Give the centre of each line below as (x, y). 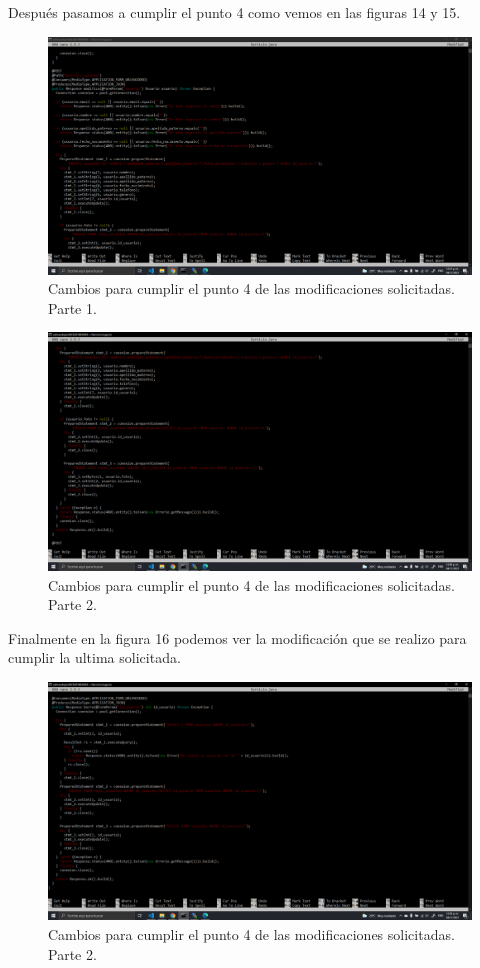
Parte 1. (72, 307)
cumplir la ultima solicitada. (94, 657)
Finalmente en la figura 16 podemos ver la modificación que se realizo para (237, 637)
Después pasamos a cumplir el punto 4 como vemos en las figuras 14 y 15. (234, 12)
